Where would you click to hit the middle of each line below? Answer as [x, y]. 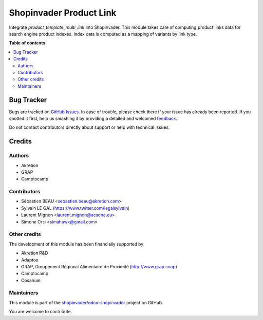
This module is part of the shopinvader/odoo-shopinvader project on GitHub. [86, 302]
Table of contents [27, 43]
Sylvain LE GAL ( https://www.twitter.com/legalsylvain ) [75, 208]
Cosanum [31, 280]
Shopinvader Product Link [63, 13]
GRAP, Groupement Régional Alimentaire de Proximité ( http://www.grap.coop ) [99, 266]
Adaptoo [30, 260]
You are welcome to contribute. [40, 312]
